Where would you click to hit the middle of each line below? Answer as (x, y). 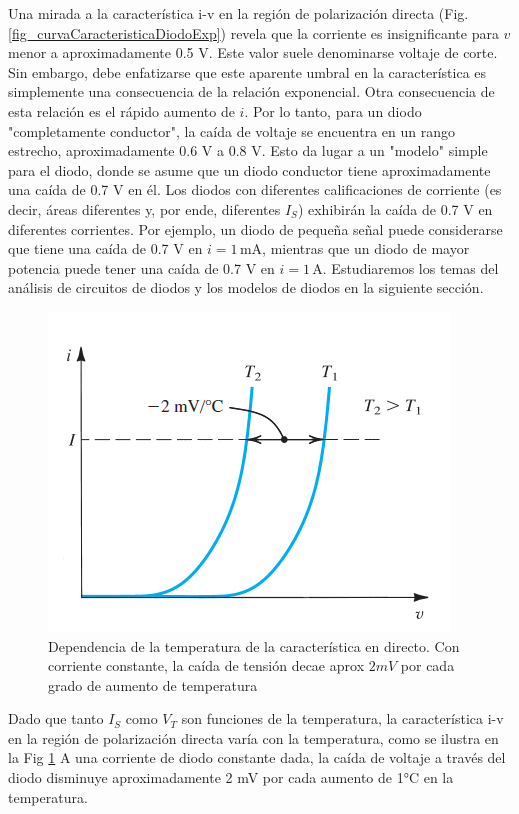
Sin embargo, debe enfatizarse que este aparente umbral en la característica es (247, 71)
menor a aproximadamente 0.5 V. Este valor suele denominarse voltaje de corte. (253, 52)
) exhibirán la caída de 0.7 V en (395, 208)
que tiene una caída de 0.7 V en (105, 248)
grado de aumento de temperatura (153, 684)
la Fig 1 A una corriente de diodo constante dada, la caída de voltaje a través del (257, 757)
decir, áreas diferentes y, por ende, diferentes (144, 208)
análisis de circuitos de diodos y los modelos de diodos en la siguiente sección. (246, 287)
